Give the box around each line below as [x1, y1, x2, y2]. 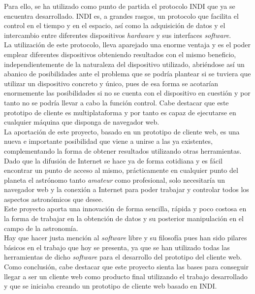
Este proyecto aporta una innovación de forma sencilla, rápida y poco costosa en [4, 203, 247, 214]
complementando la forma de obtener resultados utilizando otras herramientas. [4, 145, 242, 156]
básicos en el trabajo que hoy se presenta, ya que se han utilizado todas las [4, 242, 230, 252]
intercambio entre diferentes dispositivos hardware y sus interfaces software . [4, 30, 231, 40]
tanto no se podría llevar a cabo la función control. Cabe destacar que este [4, 97, 229, 107]
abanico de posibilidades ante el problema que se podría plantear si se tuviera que [4, 68, 251, 79]
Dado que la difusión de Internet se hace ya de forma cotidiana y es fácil [4, 155, 223, 165]
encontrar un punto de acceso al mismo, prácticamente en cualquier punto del [4, 165, 238, 175]
